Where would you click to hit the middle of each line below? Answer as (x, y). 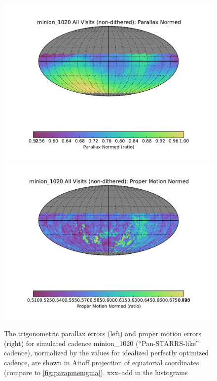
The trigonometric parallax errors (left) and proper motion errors (103, 333)
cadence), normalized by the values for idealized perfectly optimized (107, 353)
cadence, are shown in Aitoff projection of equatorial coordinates (102, 362)
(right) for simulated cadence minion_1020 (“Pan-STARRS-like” (102, 343)
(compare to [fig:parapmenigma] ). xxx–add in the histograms (96, 372)
